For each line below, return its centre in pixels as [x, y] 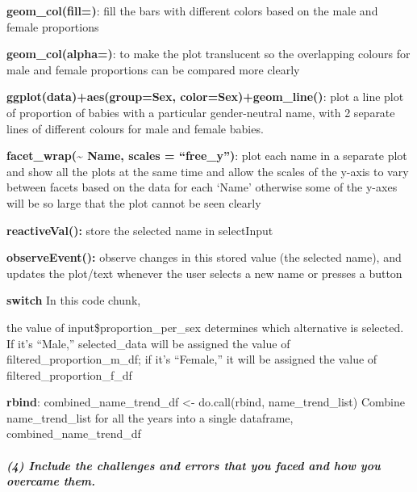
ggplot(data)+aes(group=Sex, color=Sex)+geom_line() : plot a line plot [205, 97]
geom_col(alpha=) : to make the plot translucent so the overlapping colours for [208, 54]
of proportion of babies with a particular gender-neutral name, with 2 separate [201, 112]
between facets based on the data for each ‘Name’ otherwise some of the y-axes [202, 187]
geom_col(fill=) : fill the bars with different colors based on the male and [192, 11]
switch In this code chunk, [74, 300]
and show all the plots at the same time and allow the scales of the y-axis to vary [208, 171]
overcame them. [51, 481]
